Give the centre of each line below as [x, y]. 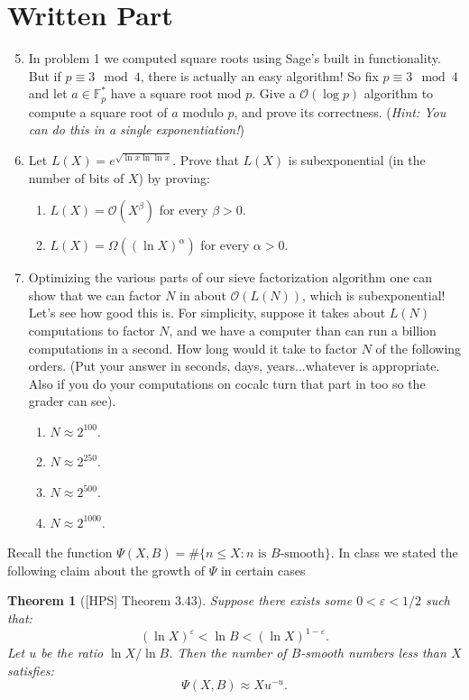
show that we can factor [95, 295]
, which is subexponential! [374, 295]
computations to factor [92, 330]
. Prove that [206, 159]
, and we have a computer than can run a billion [303, 330]
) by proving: [174, 177]
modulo [203, 111]
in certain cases [263, 570]
